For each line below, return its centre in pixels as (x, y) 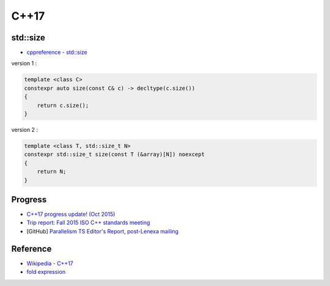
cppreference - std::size (57, 53)
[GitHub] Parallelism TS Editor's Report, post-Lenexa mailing (102, 231)
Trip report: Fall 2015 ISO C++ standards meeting (88, 222)
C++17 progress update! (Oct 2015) (71, 215)
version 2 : (24, 130)
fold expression (46, 272)
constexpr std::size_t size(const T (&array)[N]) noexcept (114, 155)
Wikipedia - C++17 (50, 263)
